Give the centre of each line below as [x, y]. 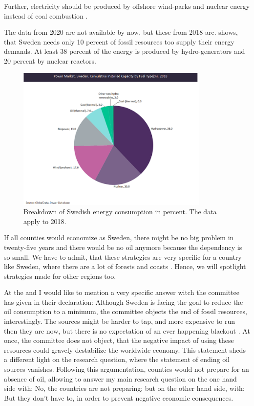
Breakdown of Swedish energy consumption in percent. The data [120, 212]
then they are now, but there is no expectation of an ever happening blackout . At [127, 330]
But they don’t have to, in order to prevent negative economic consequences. [119, 397]
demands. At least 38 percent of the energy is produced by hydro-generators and [125, 51]
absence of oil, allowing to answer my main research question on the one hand [120, 378]
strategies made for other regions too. [60, 276]
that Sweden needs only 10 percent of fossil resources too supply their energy [119, 41]
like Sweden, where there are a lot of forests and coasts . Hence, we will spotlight [125, 266]
